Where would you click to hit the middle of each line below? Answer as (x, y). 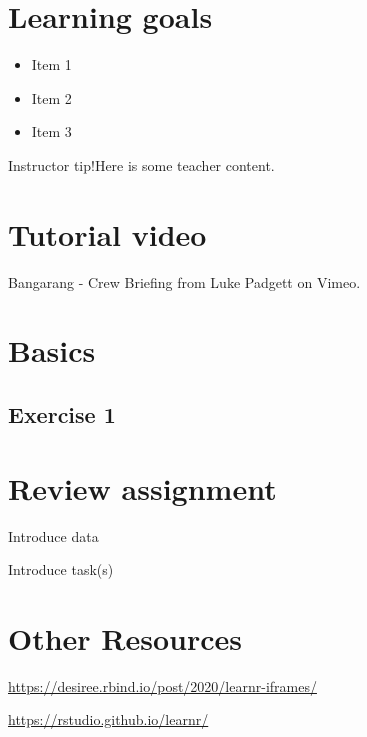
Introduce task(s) (61, 569)
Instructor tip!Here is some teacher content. (141, 164)
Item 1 (51, 64)
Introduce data (53, 535)
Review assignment (142, 487)
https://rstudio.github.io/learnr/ (108, 719)
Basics (52, 350)
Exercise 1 (62, 413)
